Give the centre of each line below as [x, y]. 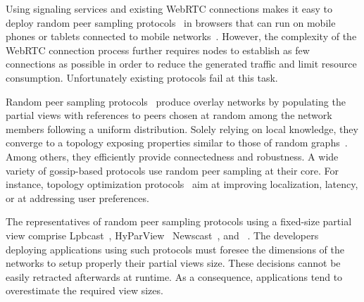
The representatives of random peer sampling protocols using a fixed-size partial [179, 221]
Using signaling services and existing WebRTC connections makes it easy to [169, 8]
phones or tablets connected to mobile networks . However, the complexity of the [181, 36]
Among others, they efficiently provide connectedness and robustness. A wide [172, 156]
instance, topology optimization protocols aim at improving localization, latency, [182, 184]
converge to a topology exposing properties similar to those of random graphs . [177, 143]
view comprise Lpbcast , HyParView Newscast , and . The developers [162, 235]
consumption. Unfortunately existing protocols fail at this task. [142, 77]
